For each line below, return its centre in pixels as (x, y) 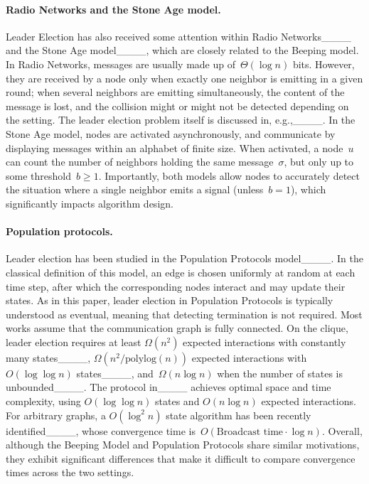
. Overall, (342, 430)
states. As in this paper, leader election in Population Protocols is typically (170, 300)
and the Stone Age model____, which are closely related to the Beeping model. (182, 50)
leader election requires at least (74, 342)
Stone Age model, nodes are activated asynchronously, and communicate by (171, 133)
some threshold (38, 175)
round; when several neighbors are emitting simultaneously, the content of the (175, 92)
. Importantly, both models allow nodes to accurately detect (229, 175)
